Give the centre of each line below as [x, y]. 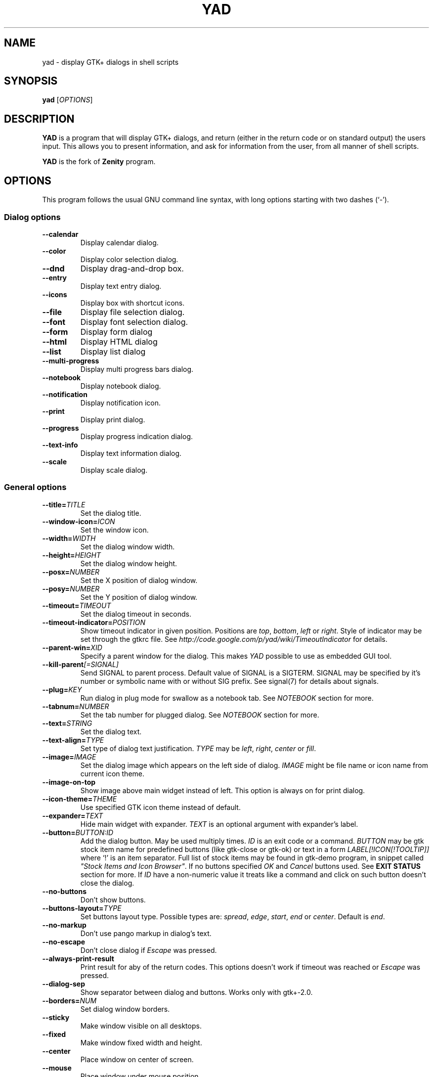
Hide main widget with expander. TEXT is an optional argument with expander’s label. [219, 824]
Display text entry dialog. [121, 286]
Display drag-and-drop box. [132, 268]
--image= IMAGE [69, 757]
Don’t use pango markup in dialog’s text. [146, 933]
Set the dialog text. [111, 731]
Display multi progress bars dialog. [137, 369]
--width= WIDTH [69, 538]
